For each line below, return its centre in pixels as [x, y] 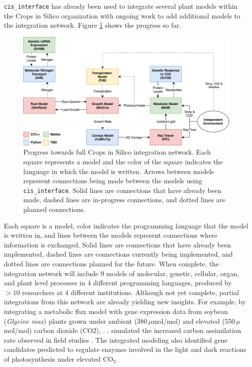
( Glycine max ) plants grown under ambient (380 [76, 321]
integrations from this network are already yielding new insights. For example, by [125, 302]
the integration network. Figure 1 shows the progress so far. [93, 25]
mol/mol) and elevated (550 [193, 321]
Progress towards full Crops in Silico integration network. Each [117, 152]
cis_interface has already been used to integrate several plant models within [121, 6]
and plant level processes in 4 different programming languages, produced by [118, 283]
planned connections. [54, 209]
